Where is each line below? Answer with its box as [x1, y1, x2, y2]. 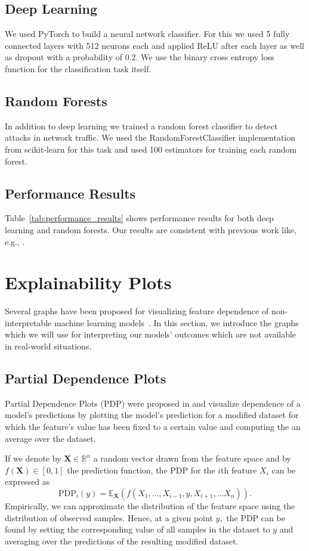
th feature [221, 463, 257, 476]
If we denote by [5, 452, 61, 465]
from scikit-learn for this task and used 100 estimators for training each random [5, 143, 297, 155]
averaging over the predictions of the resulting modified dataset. [5, 534, 239, 547]
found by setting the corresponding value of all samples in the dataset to [5, 523, 270, 535]
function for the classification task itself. [5, 62, 152, 75]
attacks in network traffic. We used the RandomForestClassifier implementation [5, 131, 296, 144]
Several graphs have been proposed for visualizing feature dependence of [5, 305, 269, 317]
